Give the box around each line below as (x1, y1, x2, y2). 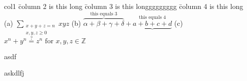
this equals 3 (90, 11, 117, 17)
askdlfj (4, 68, 25, 78)
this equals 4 (139, 15, 166, 20)
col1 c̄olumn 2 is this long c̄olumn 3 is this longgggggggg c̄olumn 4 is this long (4, 1, 243, 11)
